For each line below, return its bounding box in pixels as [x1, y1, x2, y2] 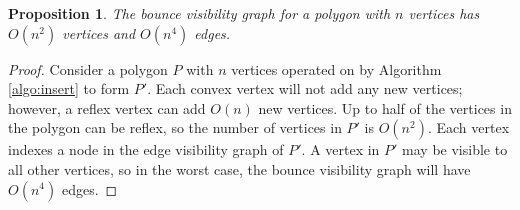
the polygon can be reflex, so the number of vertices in [8, 117, 342, 138]
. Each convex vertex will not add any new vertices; [147, 78, 463, 99]
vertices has [408, 3, 480, 23]
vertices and [62, 22, 136, 43]
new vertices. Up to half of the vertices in [258, 97, 512, 118]
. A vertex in [301, 139, 380, 160]
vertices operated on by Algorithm [231, 58, 442, 79]
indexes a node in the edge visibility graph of [8, 139, 284, 160]
